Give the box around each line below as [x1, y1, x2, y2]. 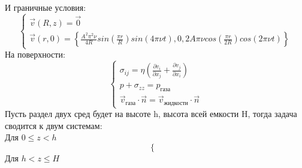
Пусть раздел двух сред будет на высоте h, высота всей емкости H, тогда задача [5, 107, 297, 120]
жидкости [164, 100, 188, 106]
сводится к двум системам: [5, 119, 102, 131]
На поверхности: [5, 48, 65, 61]
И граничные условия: [5, 1, 86, 13]
